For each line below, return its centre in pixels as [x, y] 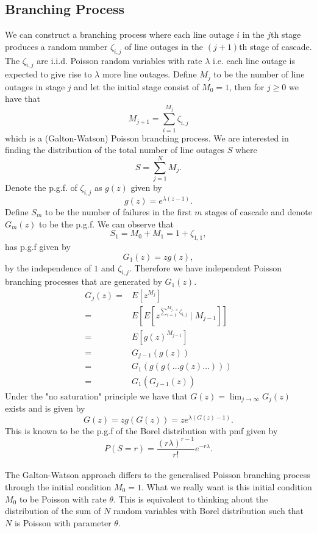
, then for [247, 86]
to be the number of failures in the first [119, 211]
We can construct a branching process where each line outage [119, 34]
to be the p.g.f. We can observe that [107, 224]
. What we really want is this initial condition [226, 486]
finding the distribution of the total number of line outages [115, 150]
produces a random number [56, 46]
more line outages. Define [149, 74]
